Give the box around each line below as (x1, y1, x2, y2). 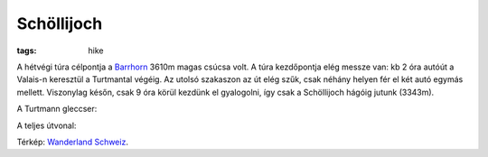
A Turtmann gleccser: (16, 104, 98, 115)
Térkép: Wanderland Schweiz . (16, 136, 128, 147)
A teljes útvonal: (16, 120, 77, 131)
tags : (16, 45, 37, 56)
